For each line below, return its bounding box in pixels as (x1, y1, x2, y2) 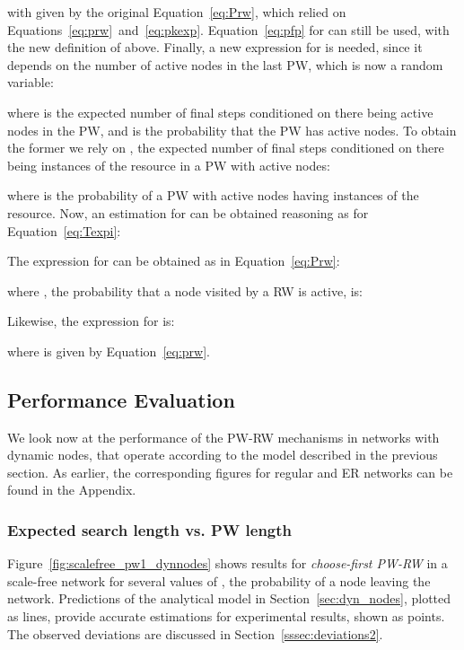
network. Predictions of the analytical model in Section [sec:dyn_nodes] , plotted (7, 589, 451, 608)
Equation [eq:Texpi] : (7, 221, 121, 240)
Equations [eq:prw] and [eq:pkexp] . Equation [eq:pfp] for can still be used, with (7, 20, 450, 39)
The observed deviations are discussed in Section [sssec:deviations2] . (7, 624, 383, 643)
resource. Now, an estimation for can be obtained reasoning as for (7, 203, 369, 222)
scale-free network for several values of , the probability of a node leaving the (7, 571, 431, 590)
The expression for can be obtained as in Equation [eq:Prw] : (7, 251, 340, 270)
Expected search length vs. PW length (7, 519, 293, 540)
